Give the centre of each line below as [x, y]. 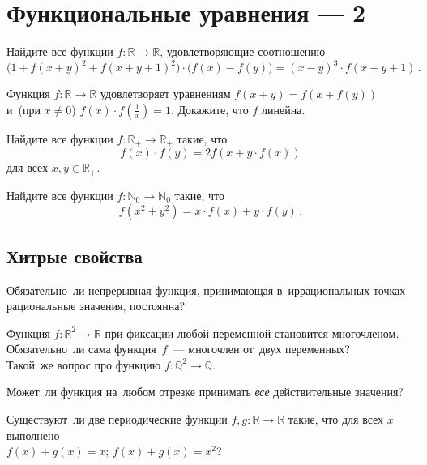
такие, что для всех [336, 419]
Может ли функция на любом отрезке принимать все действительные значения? [205, 392]
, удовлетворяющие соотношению [243, 51]
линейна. [284, 109]
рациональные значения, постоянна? [96, 306]
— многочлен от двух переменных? [261, 349]
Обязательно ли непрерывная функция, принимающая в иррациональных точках [206, 290]
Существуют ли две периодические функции [117, 419]
